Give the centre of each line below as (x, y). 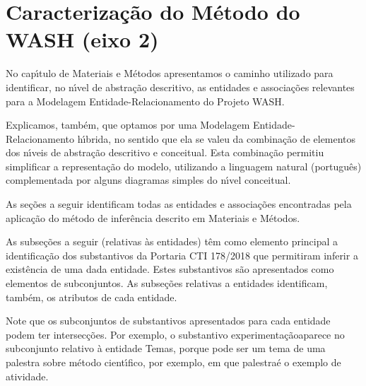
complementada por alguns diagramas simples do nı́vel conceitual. (148, 180)
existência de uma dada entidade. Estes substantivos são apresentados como (170, 269)
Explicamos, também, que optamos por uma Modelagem (128, 125)
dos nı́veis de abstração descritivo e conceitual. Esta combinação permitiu (165, 152)
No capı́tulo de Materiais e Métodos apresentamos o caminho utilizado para (170, 73)
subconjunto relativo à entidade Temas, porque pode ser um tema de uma (166, 348)
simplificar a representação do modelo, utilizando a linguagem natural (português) (184, 166)
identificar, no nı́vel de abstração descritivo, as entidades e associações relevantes (180, 87)
